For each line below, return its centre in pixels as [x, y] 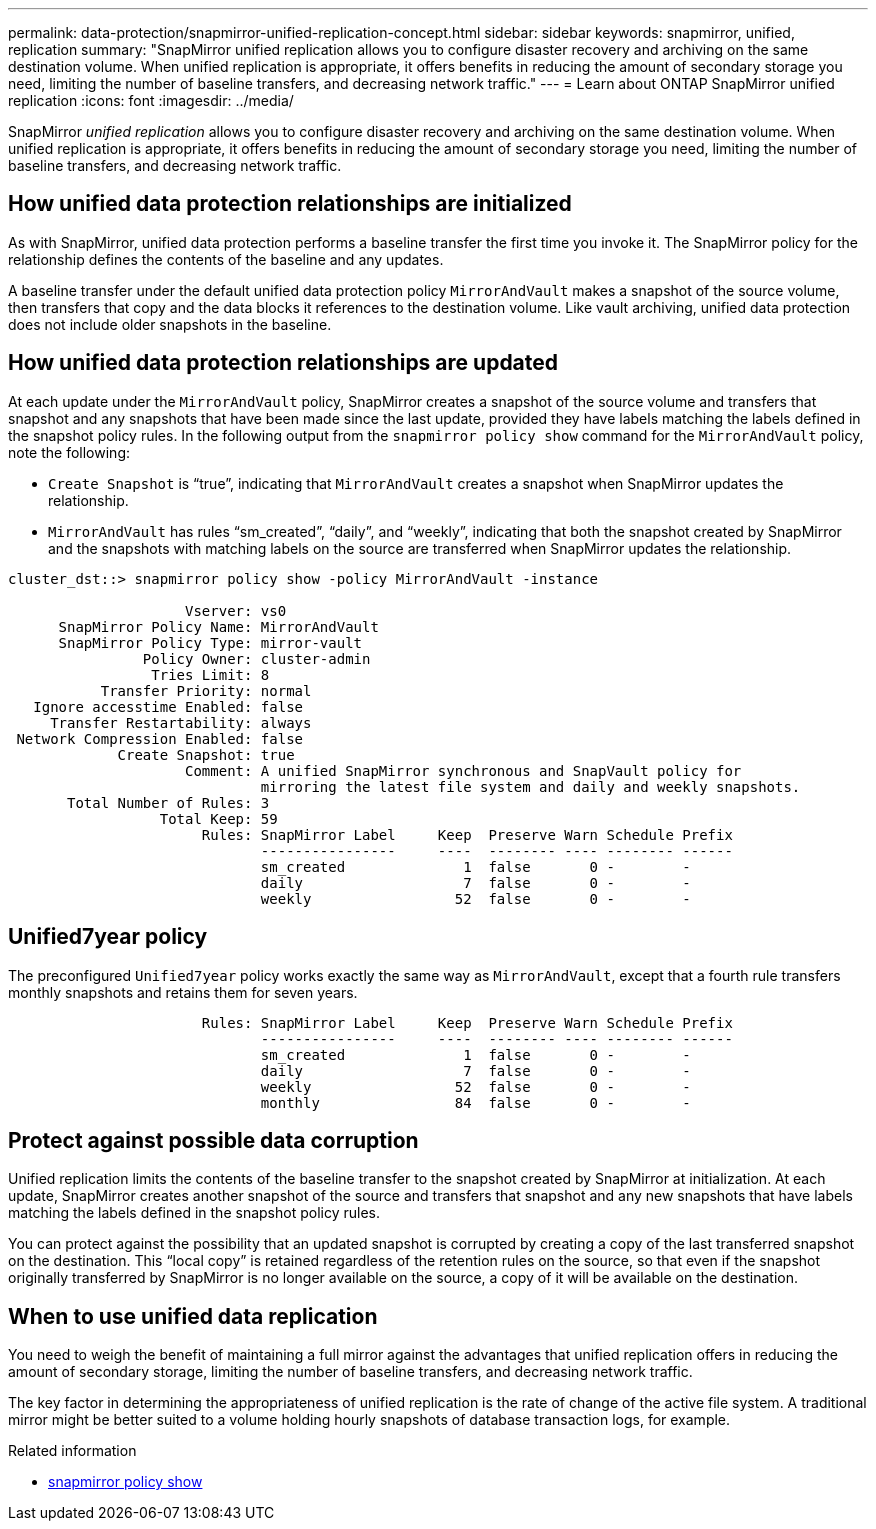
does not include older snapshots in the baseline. [170, 324]
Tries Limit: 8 [210, 674]
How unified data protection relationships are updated [283, 363]
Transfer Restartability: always [181, 722]
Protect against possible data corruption [213, 1140]
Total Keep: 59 [218, 818]
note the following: [69, 452]
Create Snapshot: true [206, 754]
